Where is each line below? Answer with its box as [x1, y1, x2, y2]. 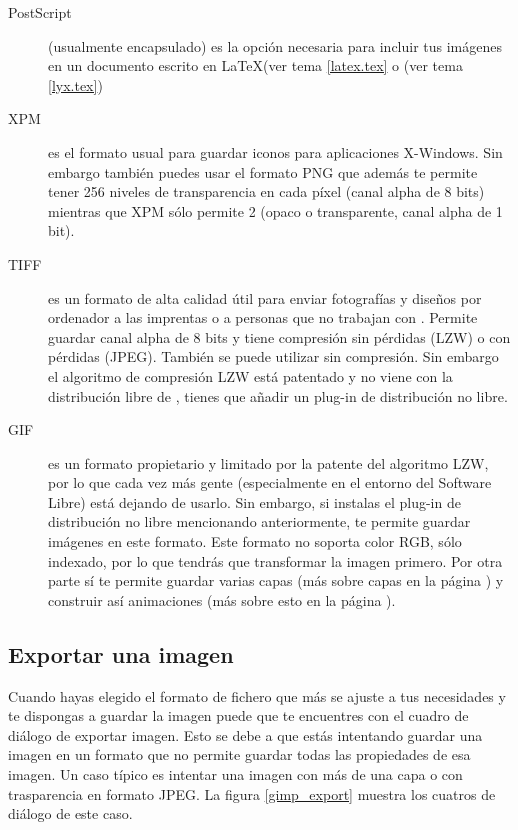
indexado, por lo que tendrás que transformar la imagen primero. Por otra [48, 550, 503, 571]
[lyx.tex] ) [48, 74, 103, 95]
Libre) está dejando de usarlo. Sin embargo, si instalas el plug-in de [48, 491, 461, 512]
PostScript [8, 2, 72, 22]
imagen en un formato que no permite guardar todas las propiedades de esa [8, 744, 471, 765]
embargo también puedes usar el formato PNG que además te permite [48, 161, 478, 182]
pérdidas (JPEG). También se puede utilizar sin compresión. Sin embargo [48, 346, 499, 367]
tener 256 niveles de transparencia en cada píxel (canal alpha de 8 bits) [48, 181, 485, 202]
